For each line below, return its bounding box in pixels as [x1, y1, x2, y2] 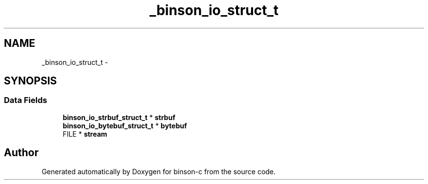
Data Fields [4, 95, 47, 105]
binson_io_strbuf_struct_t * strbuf [63, 113, 175, 122]
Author [4, 146, 39, 159]
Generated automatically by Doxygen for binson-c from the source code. [42, 167, 276, 176]
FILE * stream [63, 129, 107, 138]
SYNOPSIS [4, 75, 57, 87]
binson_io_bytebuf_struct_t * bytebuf [63, 121, 187, 130]
